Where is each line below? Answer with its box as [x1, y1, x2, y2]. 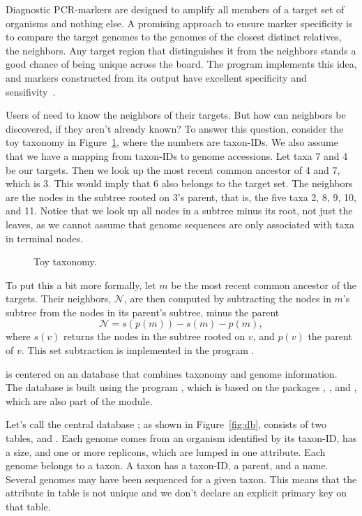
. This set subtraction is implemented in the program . [21, 343, 255, 357]
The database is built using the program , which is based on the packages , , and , [6, 380, 357, 395]
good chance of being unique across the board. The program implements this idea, [6, 57, 357, 71]
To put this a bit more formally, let [6, 277, 156, 292]
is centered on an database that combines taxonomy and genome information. [6, 366, 338, 381]
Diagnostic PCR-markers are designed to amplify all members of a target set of [6, 2, 345, 16]
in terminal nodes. [6, 230, 83, 245]
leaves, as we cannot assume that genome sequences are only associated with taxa [6, 216, 354, 231]
